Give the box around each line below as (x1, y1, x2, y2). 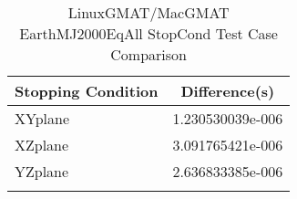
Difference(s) (180, 80, 275, 101)
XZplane (15, 134, 69, 155)
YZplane (15, 161, 69, 182)
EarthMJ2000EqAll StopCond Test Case (19, 23, 278, 44)
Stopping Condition (15, 80, 159, 101)
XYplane (15, 108, 70, 129)
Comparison (110, 44, 187, 65)
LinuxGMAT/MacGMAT (67, 2, 230, 23)
